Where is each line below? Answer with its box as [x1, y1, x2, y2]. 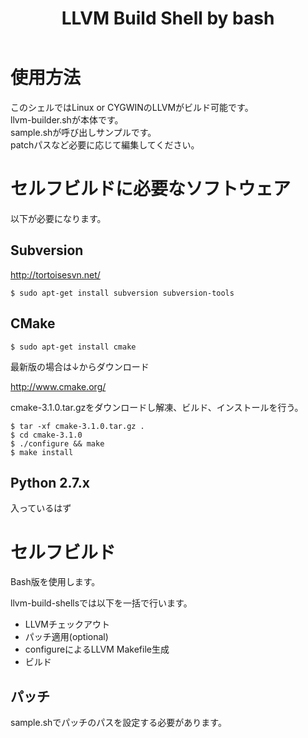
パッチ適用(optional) [24, 631, 109, 643]
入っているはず [10, 502, 72, 514]
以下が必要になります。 [10, 212, 107, 224]
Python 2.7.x [10, 474, 90, 491]
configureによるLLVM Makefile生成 [24, 643, 170, 656]
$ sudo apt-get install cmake [10, 342, 137, 352]
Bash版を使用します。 [10, 576, 101, 588]
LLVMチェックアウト [24, 618, 110, 631]
